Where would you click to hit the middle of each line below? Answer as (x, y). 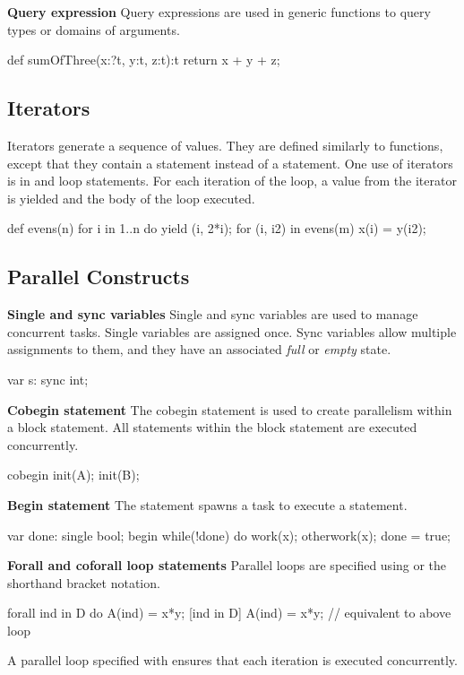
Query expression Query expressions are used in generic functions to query (219, 12)
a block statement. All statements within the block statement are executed (212, 427)
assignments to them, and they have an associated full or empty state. (199, 349)
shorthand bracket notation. (84, 582)
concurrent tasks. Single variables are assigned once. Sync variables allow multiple (232, 331)
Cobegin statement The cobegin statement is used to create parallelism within (230, 409)
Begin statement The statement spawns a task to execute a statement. (207, 504)
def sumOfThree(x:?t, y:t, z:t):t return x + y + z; (144, 60)
